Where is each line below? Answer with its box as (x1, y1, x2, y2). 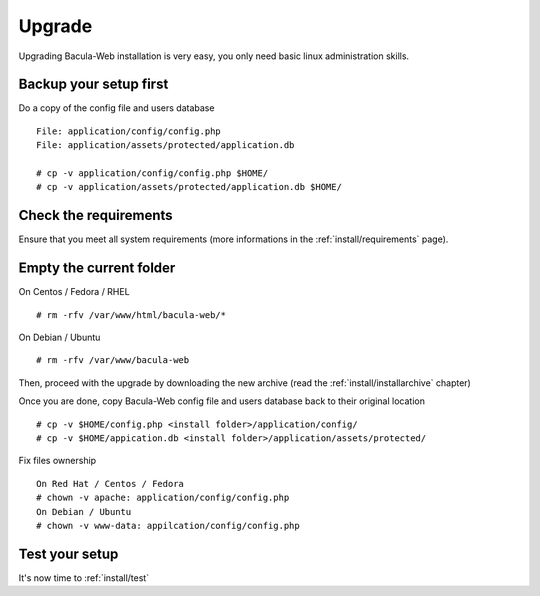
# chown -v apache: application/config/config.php (36, 492, 290, 504)
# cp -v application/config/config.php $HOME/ (36, 168, 269, 179)
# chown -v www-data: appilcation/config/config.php (36, 520, 300, 531)
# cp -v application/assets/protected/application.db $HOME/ (36, 181, 342, 193)
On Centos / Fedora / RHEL (18, 286, 130, 298)
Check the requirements (18, 207, 174, 224)
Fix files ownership (18, 455, 97, 467)
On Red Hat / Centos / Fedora (36, 478, 185, 489)
